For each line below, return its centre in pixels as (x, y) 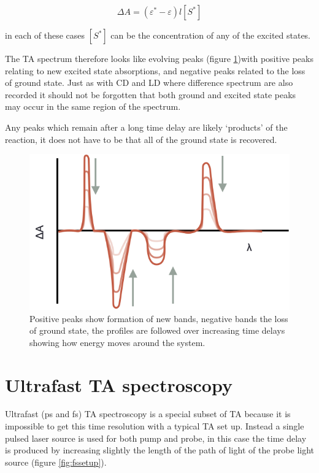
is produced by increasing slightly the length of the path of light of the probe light (160, 450)
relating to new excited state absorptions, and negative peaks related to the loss (155, 70)
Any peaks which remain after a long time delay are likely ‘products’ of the (146, 127)
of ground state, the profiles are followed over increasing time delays (157, 330)
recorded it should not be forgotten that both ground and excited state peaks (151, 94)
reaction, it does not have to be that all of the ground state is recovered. (141, 139)
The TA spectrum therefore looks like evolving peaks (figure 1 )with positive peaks (159, 58)
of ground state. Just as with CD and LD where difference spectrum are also (149, 83)
